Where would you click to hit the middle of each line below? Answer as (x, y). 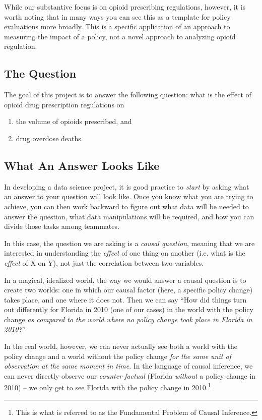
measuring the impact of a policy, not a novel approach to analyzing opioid (120, 36)
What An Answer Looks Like (82, 165)
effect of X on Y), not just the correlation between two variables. (104, 262)
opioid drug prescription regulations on (64, 104)
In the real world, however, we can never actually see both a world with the (121, 346)
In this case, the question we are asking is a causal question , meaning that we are (129, 243)
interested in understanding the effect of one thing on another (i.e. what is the (125, 253)
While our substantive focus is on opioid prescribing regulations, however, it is (125, 7)
